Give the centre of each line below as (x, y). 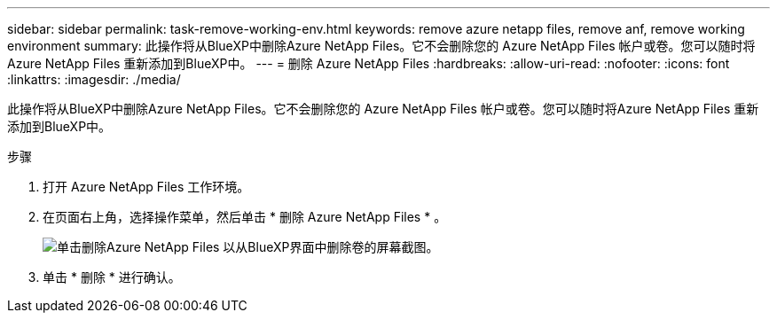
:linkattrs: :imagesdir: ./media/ (94, 79)
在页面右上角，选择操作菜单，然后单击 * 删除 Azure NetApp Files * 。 (245, 217)
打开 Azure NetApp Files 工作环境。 (146, 187)
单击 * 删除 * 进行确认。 (112, 277)
